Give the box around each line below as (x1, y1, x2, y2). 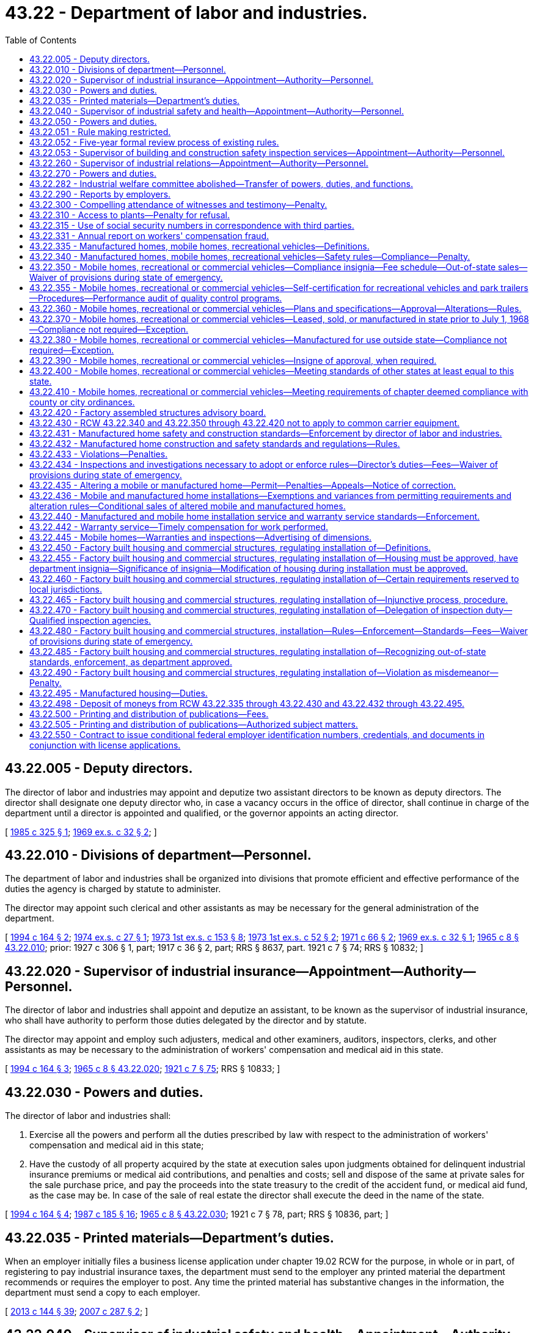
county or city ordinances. (29, 396, 135, 407)
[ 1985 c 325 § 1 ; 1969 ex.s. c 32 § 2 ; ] (5, 826, 157, 837)
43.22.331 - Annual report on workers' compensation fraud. (29, 230, 269, 241)
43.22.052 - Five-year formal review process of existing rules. (29, 136, 279, 147)
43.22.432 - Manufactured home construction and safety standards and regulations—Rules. (29, 438, 400, 449)
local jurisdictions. (29, 583, 102, 594)
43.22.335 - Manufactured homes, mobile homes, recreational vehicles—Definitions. (29, 240, 370, 251)
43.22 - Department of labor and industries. (5, 2, 368, 23)
